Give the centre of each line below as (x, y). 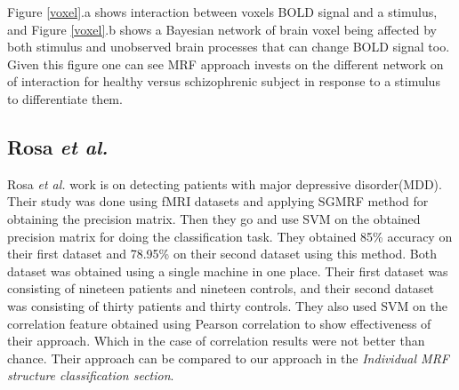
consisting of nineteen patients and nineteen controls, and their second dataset (221, 288)
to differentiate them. (65, 98)
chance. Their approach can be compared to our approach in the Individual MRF (228, 358)
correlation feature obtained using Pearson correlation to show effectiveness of (219, 323)
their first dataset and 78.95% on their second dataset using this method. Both (222, 254)
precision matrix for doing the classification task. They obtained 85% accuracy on (230, 236)
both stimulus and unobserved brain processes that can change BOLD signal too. (229, 47)
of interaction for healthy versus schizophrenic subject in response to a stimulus (224, 81)
